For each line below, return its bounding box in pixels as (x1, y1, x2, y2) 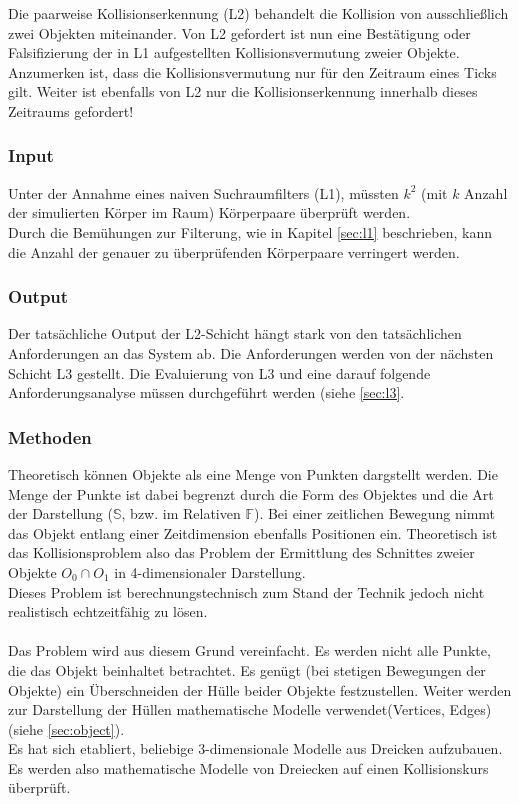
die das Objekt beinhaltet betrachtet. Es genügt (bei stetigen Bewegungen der (8, 659, 486, 680)
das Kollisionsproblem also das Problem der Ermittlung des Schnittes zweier (8, 542, 475, 563)
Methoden (8, 424, 92, 449)
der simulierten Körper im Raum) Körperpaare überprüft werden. (8, 202, 411, 223)
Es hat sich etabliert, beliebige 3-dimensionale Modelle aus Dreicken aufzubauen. (8, 738, 503, 759)
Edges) (449, 699, 492, 720)
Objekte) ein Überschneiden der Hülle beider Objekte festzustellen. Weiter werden (8, 679, 512, 700)
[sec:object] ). (47, 718, 125, 739)
